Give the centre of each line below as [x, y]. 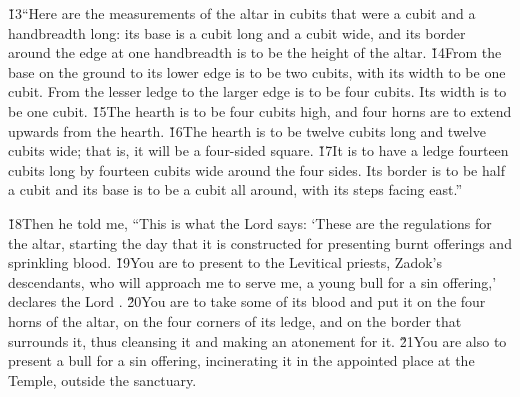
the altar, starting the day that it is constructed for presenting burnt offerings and [260, 242]
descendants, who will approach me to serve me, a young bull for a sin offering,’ [252, 281]
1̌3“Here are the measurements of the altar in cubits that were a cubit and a [242, 13]
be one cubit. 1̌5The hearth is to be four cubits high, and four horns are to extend [260, 110]
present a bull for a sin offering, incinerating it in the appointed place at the [241, 360]
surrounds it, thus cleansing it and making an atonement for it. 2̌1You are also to [257, 340]
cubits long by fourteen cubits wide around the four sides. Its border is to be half [256, 169]
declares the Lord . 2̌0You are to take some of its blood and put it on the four [247, 301]
